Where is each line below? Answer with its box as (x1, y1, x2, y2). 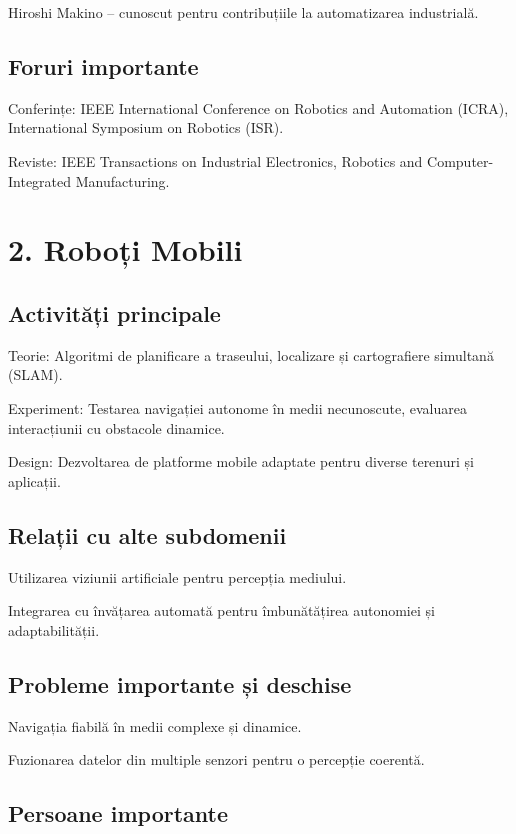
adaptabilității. (8, 619, 100, 640)
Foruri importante (8, 50, 199, 81)
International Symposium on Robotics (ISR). (8, 117, 284, 138)
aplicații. (8, 470, 61, 491)
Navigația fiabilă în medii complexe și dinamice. (8, 715, 302, 736)
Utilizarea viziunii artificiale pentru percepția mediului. (8, 566, 347, 587)
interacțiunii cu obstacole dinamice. (8, 417, 225, 438)
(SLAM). (8, 364, 63, 385)
